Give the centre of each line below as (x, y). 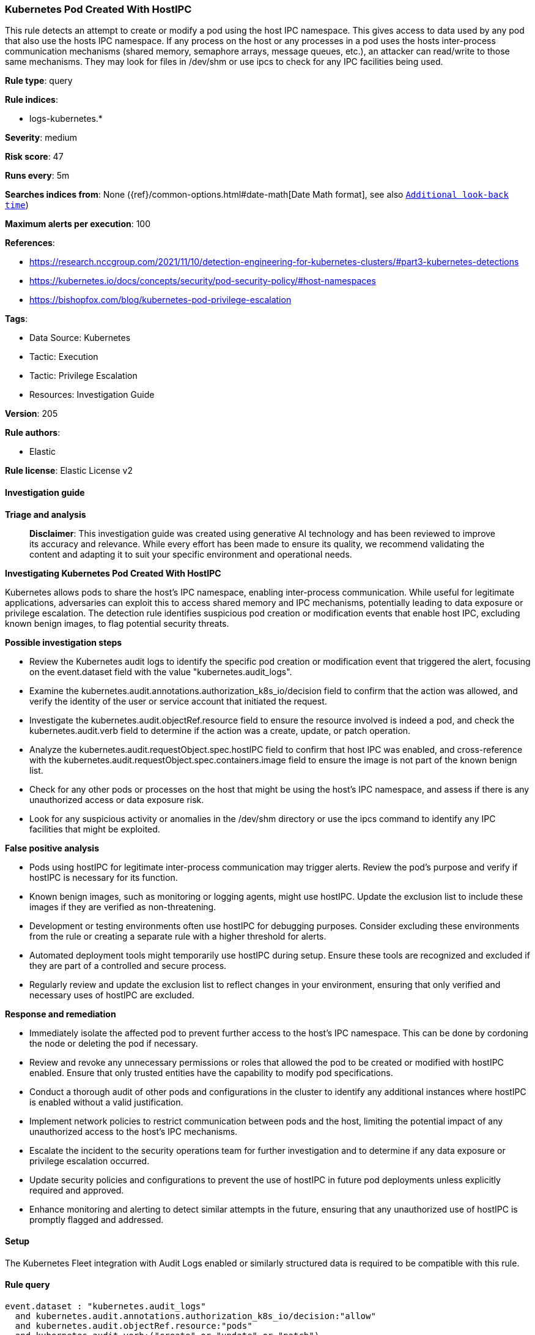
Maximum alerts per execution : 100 (78, 224)
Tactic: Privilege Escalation (83, 376)
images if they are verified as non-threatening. (123, 907)
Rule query (28, 1285)
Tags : (17, 319)
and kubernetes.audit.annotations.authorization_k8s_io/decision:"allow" (195, 1316)
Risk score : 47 (34, 157)
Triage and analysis (46, 514)
